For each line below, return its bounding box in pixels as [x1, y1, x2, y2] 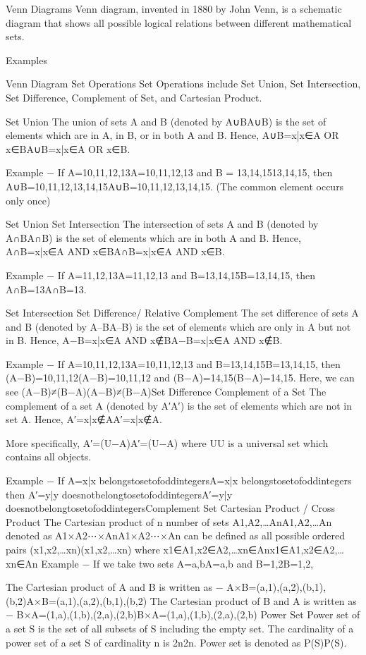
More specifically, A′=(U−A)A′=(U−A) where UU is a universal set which [6, 435, 329, 450]
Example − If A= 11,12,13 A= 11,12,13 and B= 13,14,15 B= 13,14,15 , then [6, 267, 315, 282]
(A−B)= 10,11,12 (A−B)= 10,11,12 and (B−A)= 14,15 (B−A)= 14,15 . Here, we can [6, 370, 355, 385]
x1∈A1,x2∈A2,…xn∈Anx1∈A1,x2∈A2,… [163, 542, 344, 556]
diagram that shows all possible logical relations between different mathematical [6, 15, 352, 30]
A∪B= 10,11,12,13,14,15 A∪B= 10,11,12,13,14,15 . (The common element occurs [6, 178, 344, 193]
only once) [6, 192, 51, 207]
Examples [6, 52, 47, 67]
